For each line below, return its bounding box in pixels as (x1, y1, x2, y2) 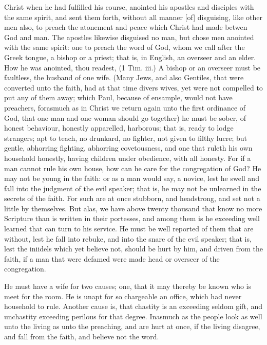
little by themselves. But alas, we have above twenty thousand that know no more (4, 203, 262, 213)
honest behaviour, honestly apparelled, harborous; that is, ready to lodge (4, 122, 234, 133)
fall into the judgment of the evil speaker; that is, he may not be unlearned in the (4, 183, 261, 193)
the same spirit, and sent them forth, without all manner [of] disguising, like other (4, 11, 263, 22)
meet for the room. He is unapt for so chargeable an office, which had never (4, 290, 242, 301)
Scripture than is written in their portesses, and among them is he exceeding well (4, 213, 260, 224)
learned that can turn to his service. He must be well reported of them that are (4, 223, 254, 234)
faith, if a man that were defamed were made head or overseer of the (4, 253, 220, 264)
